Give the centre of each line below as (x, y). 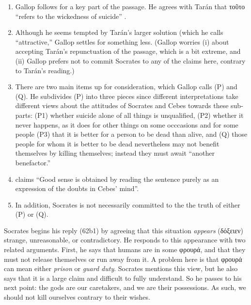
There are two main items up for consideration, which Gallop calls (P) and (126, 87)
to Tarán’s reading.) (45, 70)
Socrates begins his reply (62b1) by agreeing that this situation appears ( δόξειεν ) (124, 230)
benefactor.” (33, 162)
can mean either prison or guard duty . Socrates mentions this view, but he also (121, 268)
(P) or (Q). (32, 214)
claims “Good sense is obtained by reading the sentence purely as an (117, 179)
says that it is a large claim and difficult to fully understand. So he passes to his (123, 278)
